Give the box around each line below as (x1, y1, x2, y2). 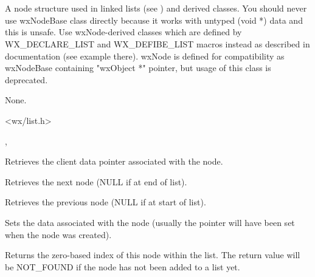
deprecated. (5, 73, 48, 86)
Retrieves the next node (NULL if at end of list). (5, 175, 187, 188)
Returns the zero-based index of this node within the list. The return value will (5, 248, 300, 261)
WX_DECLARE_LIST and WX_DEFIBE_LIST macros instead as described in (5, 37, 310, 50)
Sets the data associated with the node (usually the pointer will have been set (5, 216, 295, 228)
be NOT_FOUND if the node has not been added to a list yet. (5, 260, 240, 273)
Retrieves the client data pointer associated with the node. (5, 155, 223, 168)
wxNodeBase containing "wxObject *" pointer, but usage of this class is (5, 61, 271, 74)
